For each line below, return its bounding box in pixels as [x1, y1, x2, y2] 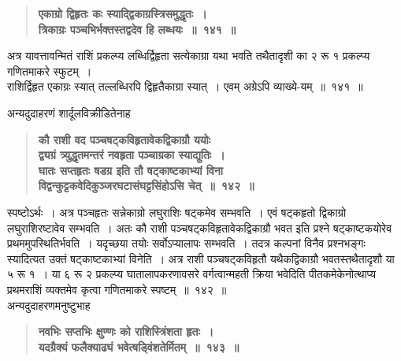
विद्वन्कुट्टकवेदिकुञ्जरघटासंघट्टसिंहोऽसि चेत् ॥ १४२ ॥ [38, 177, 254, 194]
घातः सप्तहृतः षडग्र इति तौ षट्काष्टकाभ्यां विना [38, 162, 223, 178]
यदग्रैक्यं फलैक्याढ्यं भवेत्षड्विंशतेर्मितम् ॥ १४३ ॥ [38, 338, 239, 355]
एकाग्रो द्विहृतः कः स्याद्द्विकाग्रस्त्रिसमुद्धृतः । [38, 6, 207, 21]
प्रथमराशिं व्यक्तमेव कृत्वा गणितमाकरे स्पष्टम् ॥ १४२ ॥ [7, 281, 227, 297]
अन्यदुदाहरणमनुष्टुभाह [7, 296, 91, 313]
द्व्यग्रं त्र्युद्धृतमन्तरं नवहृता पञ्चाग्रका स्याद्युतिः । [38, 147, 225, 163]
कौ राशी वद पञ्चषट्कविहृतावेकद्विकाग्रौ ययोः [38, 131, 211, 147]
